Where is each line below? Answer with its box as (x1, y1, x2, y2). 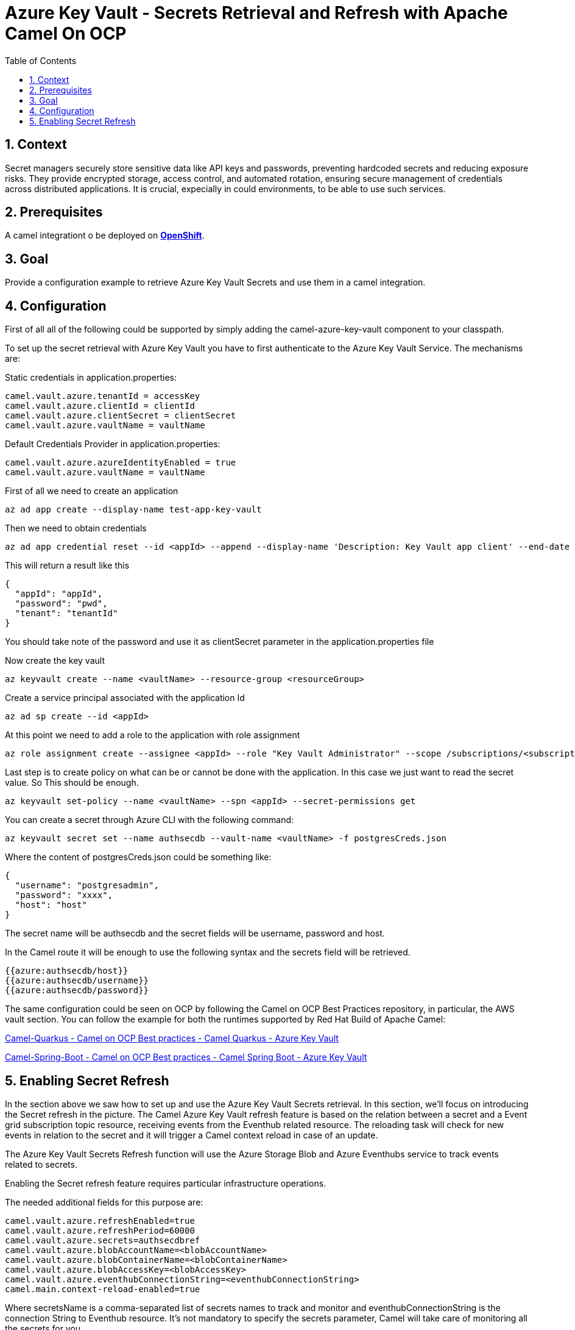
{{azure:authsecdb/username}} (5, 976, 149, 986)
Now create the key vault (5, 655, 105, 666)
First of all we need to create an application (5, 486, 178, 497)
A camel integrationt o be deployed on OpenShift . (5, 230, 205, 241)
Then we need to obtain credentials (5, 523, 147, 534)
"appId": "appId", (15, 589, 103, 599)
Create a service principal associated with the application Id (5, 692, 245, 703)
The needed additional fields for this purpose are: (5, 1196, 203, 1207)
